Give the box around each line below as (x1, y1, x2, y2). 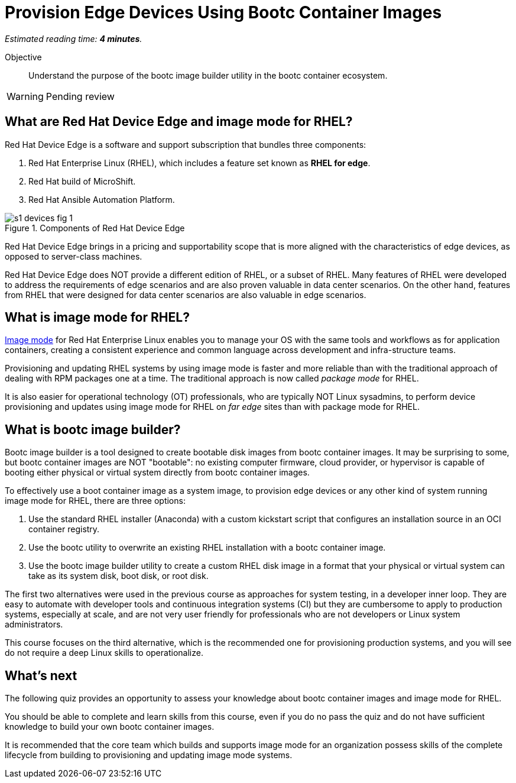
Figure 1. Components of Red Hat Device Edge (5, 222, 185, 233)
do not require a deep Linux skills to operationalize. (5, 648, 203, 658)
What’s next (5, 668, 77, 683)
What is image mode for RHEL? (5, 310, 190, 325)
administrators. (5, 619, 63, 630)
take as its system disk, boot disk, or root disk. (28, 571, 209, 581)
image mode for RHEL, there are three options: (5, 496, 186, 506)
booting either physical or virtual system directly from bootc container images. (5, 467, 310, 478)
